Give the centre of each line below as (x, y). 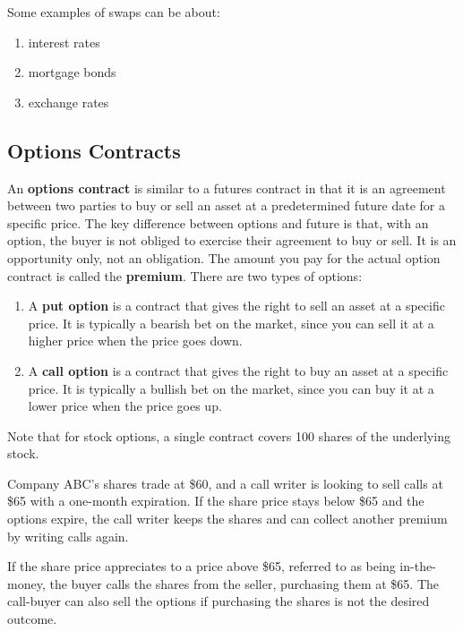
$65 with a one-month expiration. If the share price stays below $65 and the (216, 501)
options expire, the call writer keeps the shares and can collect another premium (227, 519)
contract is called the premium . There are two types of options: (185, 275)
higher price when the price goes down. (135, 341)
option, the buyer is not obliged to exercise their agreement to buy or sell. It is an (232, 240)
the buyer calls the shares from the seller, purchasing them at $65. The (244, 583)
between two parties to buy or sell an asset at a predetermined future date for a (226, 205)
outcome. (32, 619)
